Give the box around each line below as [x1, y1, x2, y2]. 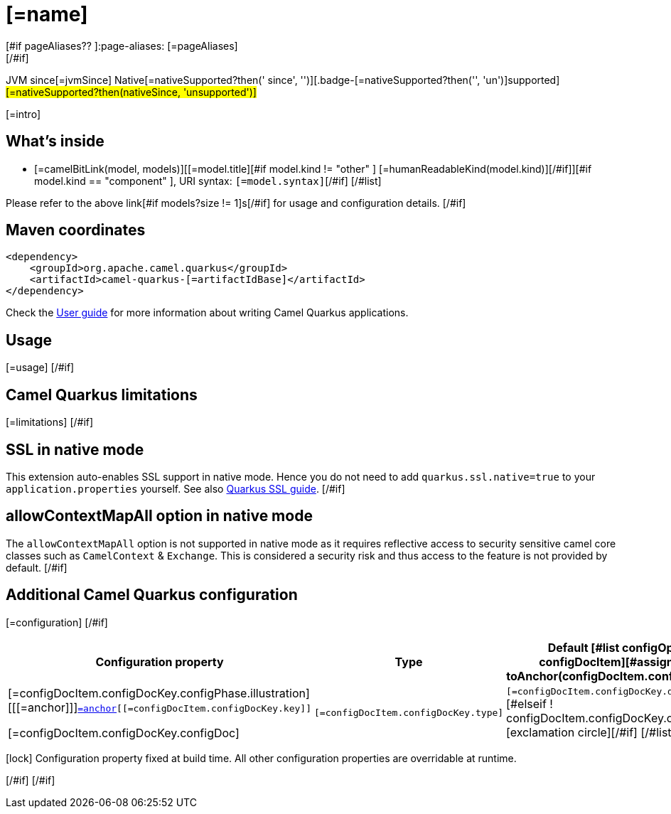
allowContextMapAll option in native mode [6, 507, 313, 525]
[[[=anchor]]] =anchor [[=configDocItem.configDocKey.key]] [8, 700, 311, 714]
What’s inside [6, 132, 104, 151]
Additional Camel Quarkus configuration [6, 586, 298, 604]
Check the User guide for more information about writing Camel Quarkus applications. [6, 306, 409, 319]
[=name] [6, 2, 88, 26]
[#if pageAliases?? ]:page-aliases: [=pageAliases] [6, 39, 238, 52]
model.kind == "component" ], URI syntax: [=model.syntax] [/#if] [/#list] [34, 174, 382, 187]
